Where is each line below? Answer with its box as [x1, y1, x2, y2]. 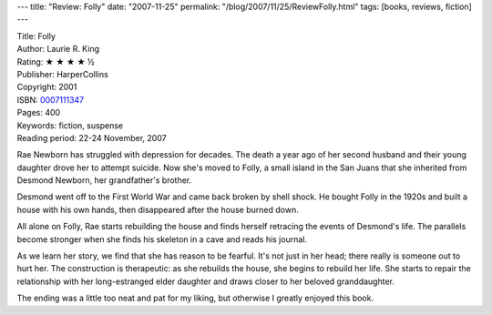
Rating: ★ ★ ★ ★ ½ [16, 56, 95, 67]
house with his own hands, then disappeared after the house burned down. [16, 204, 300, 215]
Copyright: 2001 [16, 82, 77, 93]
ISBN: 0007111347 [16, 94, 85, 105]
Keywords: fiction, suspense [16, 119, 123, 131]
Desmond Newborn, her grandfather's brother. [16, 175, 192, 186]
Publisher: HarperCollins [16, 68, 108, 79]
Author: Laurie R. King [16, 44, 100, 55]
